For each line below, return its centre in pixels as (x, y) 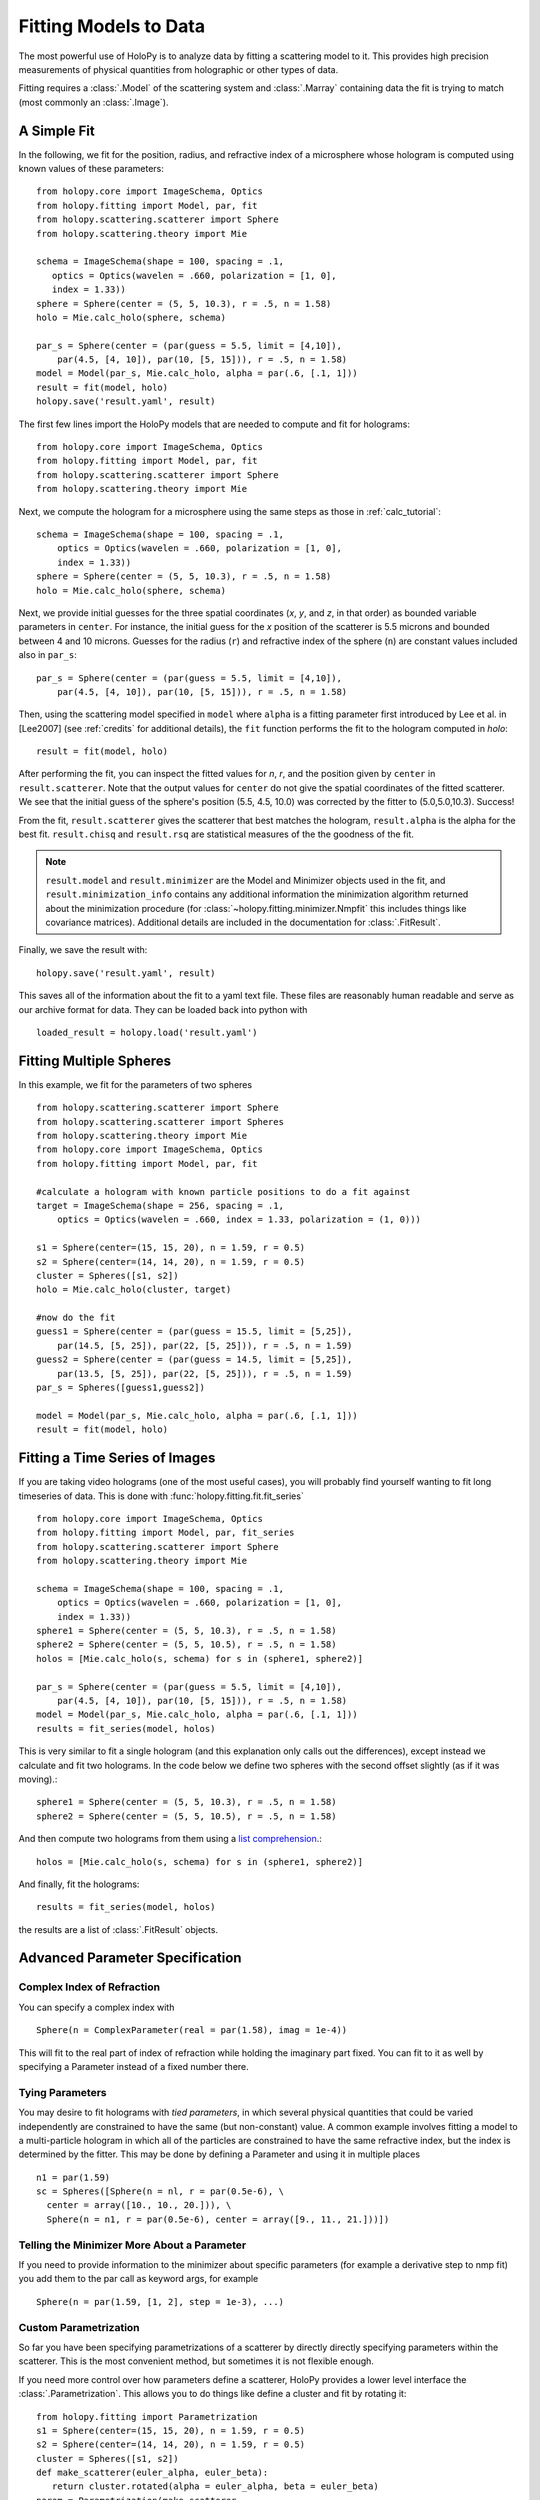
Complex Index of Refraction (89, 1987)
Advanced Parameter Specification (130, 1958)
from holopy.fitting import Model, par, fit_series (165, 1533)
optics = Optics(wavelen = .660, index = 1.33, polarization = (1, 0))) (239, 1219)
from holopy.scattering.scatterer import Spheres (160, 1121)
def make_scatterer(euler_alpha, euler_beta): (152, 2473)
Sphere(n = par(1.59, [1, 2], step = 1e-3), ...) (160, 2301)
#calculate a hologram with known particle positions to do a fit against (223, 1191)
